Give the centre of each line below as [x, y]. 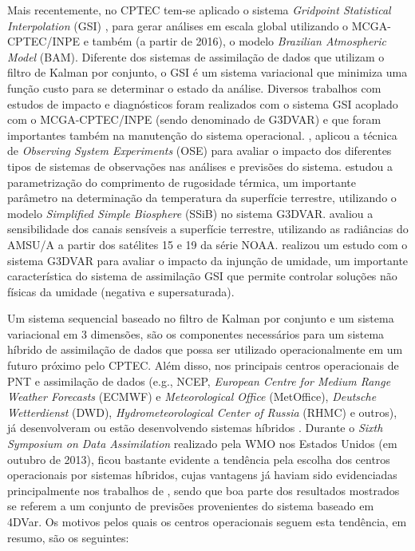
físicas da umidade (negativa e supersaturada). [121, 291]
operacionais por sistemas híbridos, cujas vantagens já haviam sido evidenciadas [202, 475]
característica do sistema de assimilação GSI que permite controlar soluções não [202, 276]
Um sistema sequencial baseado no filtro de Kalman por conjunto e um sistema [201, 318]
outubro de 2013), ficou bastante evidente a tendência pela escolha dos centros [199, 459]
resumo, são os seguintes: [68, 537]
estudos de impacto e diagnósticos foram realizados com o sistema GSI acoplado [203, 103]
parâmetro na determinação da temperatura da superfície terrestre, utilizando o [202, 198]
